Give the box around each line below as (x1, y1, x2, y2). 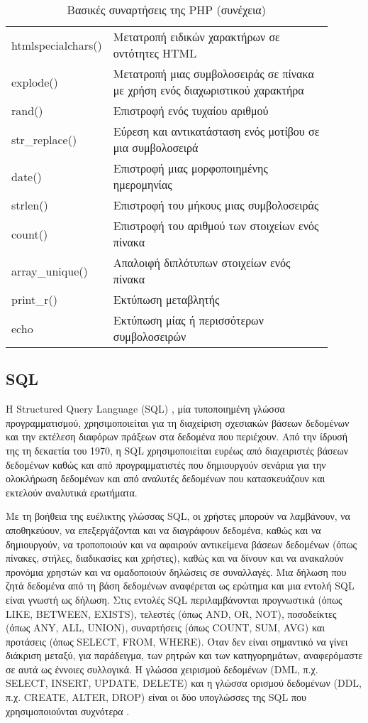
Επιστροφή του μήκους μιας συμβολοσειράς (113, 197, 319, 213)
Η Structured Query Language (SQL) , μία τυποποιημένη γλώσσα (6, 401, 285, 416)
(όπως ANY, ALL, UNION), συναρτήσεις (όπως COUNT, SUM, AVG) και (6, 620, 325, 635)
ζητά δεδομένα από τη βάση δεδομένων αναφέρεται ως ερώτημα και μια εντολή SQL (6, 578, 355, 593)
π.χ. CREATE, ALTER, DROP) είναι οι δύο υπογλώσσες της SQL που (6, 690, 306, 705)
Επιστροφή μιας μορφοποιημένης (113, 160, 268, 176)
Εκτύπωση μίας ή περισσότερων (113, 312, 264, 328)
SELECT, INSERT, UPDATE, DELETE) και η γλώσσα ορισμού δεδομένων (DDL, (6, 675, 362, 690)
